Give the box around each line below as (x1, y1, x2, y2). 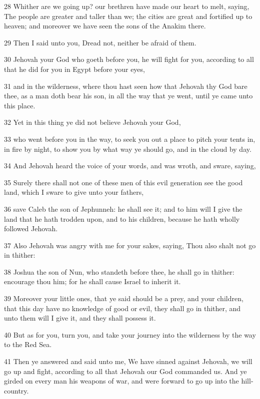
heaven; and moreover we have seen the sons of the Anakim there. (4, 20, 206, 31)
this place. (4, 100, 35, 110)
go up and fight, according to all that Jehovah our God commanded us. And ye (4, 366, 247, 376)
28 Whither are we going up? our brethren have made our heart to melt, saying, (4, 1, 249, 11)
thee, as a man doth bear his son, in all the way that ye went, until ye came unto (4, 90, 253, 101)
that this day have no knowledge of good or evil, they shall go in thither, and (4, 303, 241, 313)
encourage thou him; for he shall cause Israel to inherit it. (4, 276, 181, 287)
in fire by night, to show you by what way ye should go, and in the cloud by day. (4, 143, 251, 154)
